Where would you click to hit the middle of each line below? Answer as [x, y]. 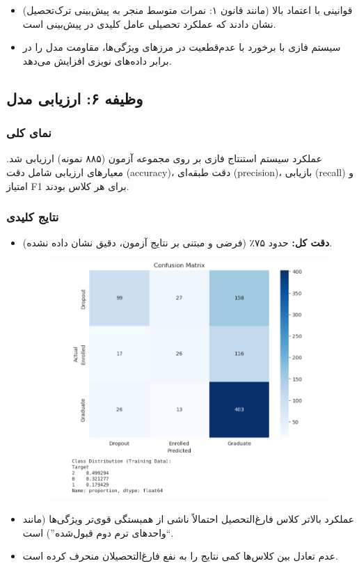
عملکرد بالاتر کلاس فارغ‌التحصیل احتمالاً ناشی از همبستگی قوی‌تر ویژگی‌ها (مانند [189, 519]
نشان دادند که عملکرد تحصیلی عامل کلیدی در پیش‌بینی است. [149, 23]
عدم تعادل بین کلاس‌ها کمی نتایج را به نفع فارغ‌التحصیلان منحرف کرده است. [180, 556]
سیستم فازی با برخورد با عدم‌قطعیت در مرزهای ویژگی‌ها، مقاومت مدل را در [182, 47]
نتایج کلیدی [33, 217]
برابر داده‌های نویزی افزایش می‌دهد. [97, 60]
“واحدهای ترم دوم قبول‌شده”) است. [98, 532]
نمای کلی [29, 133]
